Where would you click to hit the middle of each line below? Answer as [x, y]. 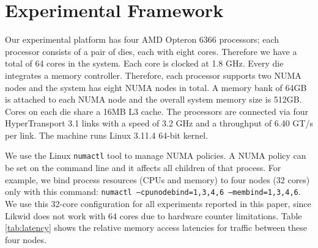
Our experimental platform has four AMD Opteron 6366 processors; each [142, 39]
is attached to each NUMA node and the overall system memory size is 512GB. [153, 99]
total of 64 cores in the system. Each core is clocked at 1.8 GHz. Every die [144, 63]
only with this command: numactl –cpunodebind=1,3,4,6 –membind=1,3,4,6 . [153, 191]
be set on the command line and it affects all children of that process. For [143, 168]
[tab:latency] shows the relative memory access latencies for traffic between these [156, 228]
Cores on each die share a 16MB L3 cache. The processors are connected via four [157, 111]
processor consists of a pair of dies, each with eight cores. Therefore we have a [151, 51]
